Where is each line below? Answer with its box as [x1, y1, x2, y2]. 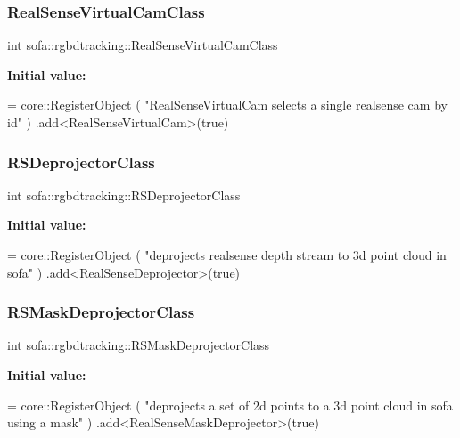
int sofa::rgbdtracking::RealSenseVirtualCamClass [7, 36, 278, 54]
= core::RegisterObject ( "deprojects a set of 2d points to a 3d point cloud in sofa [7, 395, 453, 414]
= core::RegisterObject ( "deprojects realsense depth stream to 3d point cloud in [7, 246, 447, 264]
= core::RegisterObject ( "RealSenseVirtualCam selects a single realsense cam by [7, 95, 448, 114]
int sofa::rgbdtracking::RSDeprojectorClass [7, 185, 241, 204]
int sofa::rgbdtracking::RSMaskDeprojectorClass [7, 336, 270, 354]
